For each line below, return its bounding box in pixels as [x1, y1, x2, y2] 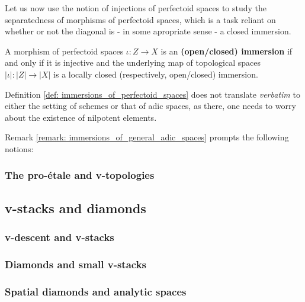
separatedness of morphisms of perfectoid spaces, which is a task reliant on [5, 13, 276, 25]
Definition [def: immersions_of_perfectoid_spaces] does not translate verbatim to [5, 88, 300, 100]
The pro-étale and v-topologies [5, 168, 155, 182]
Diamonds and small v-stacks [5, 256, 147, 271]
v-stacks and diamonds [5, 198, 146, 217]
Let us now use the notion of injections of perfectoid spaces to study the [5, 2, 267, 14]
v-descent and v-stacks [5, 230, 114, 245]
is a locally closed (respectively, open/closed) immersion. [53, 68, 258, 80]
